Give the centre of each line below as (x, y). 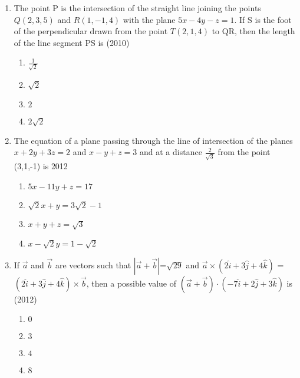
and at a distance (171, 152)
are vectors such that (93, 264)
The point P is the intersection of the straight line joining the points (137, 8)
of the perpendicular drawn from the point (91, 31)
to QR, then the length (253, 31)
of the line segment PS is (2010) (72, 42)
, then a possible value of (131, 283)
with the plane (149, 19)
